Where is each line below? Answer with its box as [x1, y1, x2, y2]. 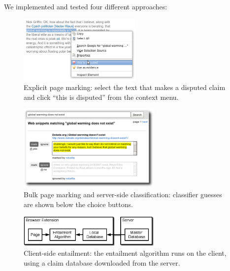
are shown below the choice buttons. [24, 199, 133, 210]
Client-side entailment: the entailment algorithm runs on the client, [24, 248, 227, 258]
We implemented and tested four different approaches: [4, 1, 167, 11]
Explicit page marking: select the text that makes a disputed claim [24, 82, 226, 92]
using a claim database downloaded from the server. [24, 258, 180, 268]
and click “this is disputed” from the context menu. [24, 91, 179, 102]
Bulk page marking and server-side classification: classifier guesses [24, 189, 222, 200]
